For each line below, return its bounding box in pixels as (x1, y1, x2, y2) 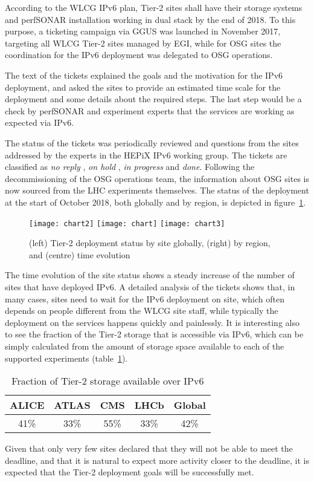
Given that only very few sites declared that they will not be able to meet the (5, 442, 293, 455)
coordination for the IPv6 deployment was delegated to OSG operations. (5, 48, 273, 61)
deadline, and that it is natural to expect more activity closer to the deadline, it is (5, 454, 309, 466)
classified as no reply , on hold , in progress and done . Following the (5, 160, 255, 173)
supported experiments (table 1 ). (5, 351, 128, 364)
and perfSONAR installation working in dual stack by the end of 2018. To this (5, 13, 296, 25)
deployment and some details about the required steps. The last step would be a (5, 93, 302, 105)
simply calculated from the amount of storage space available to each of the (5, 339, 284, 352)
